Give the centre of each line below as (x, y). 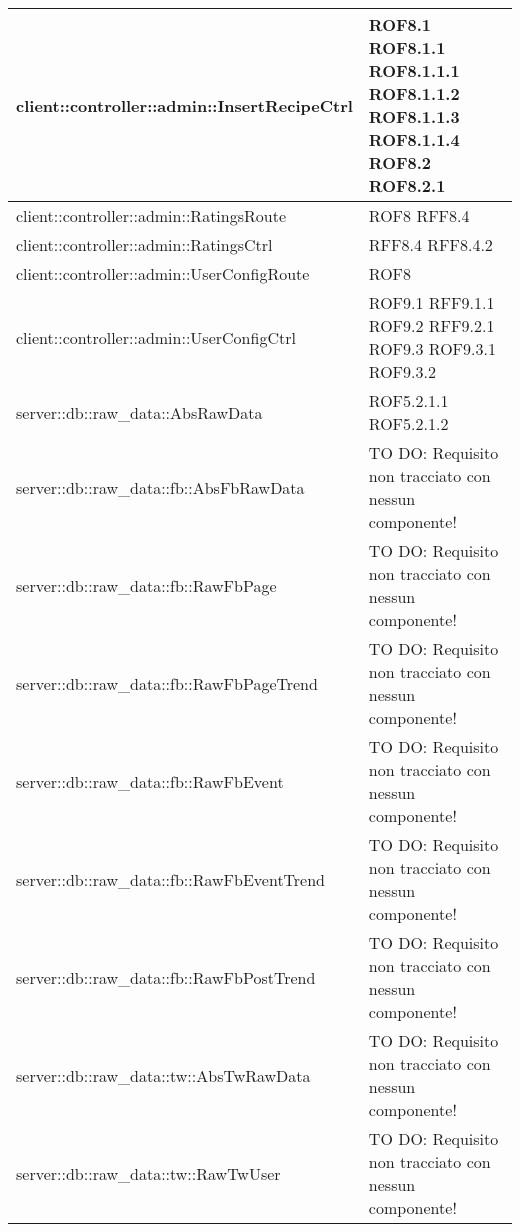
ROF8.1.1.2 (414, 93)
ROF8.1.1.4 (414, 139)
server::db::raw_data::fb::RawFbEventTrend (171, 879)
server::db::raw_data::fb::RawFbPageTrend (167, 683)
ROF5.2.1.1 (408, 400)
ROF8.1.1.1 (414, 70)
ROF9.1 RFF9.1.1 (431, 302)
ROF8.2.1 (407, 185)
